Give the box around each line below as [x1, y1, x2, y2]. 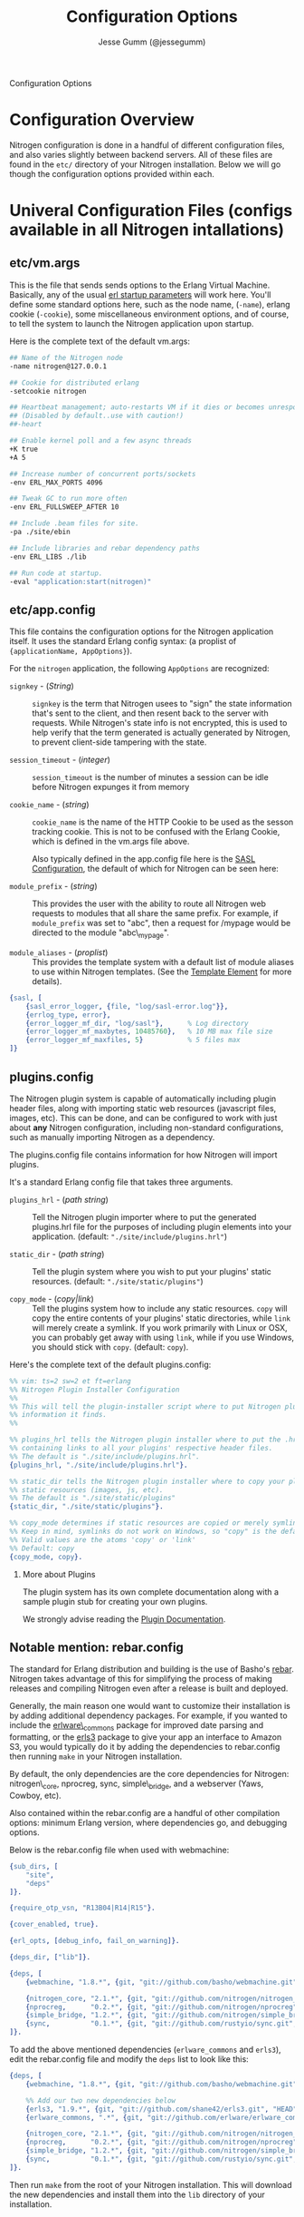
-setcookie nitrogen [9, 386, 88, 396]
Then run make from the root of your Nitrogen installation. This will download [9, 2179, 292, 2190]
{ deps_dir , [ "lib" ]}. [9, 1953, 91, 1962]
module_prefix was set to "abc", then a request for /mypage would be [32, 918, 291, 929]
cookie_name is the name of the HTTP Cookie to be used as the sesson [32, 816, 294, 827]
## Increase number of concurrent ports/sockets [9, 469, 196, 478]
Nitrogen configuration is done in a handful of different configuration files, [9, 139, 285, 151]
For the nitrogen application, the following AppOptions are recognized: [9, 663, 270, 674]
